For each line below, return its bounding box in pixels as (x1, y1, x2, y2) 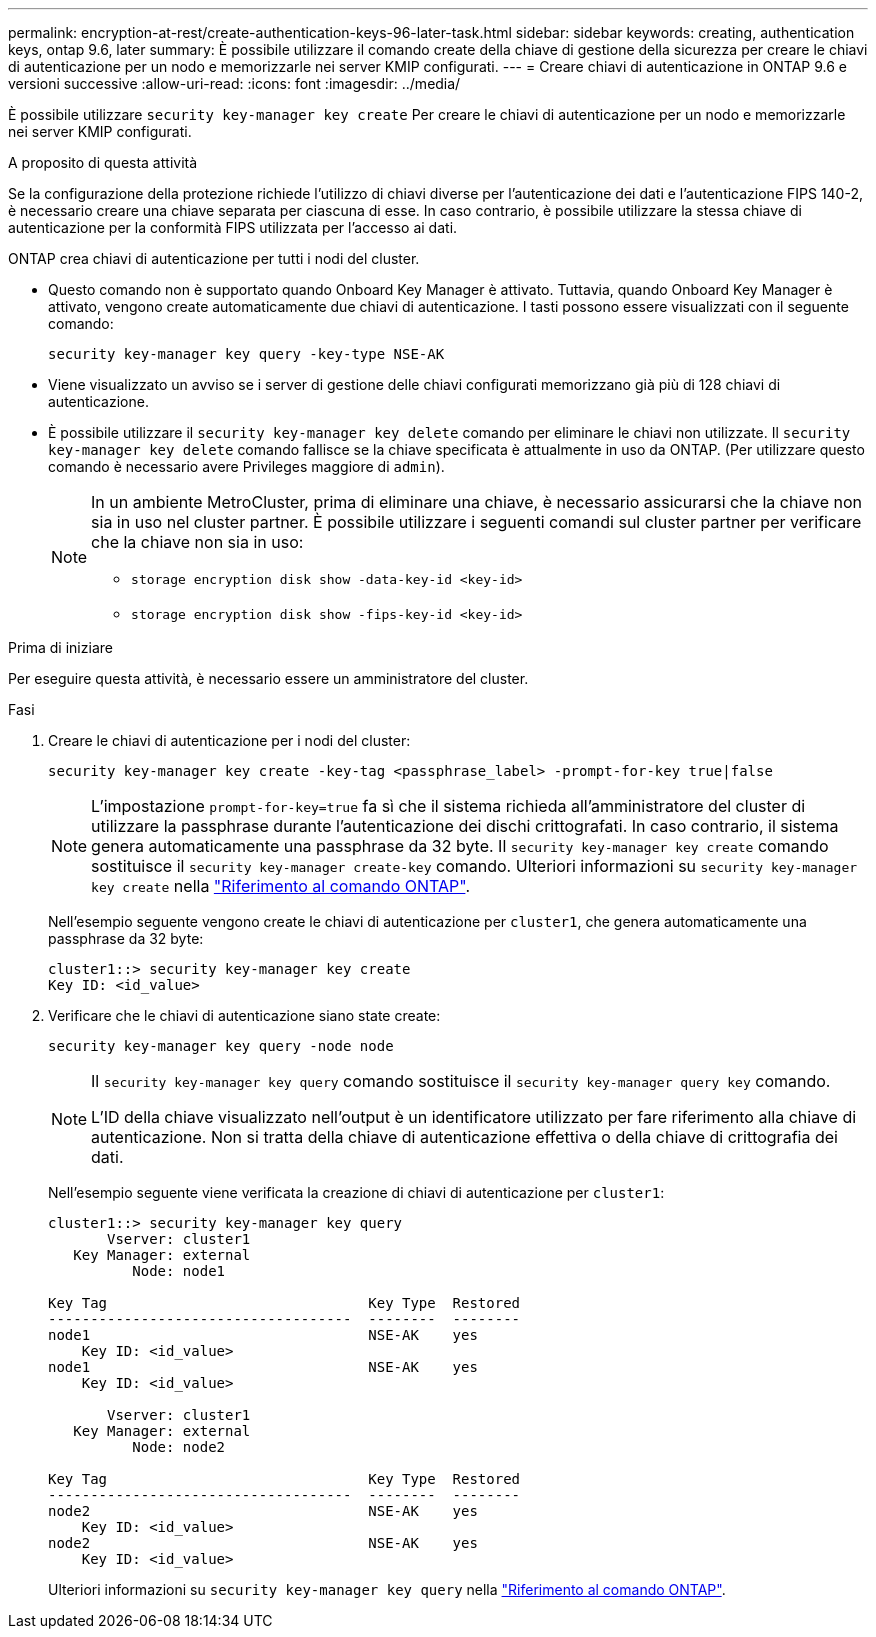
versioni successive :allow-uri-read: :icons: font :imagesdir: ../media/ (8, 75, 461, 92)
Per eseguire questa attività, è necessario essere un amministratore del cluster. (8, 670, 529, 687)
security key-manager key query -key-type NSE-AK (48, 346, 445, 362)
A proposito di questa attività (8, 154, 198, 171)
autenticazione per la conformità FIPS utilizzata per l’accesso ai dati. (8, 219, 458, 236)
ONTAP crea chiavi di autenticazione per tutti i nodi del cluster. (8, 250, 420, 267)
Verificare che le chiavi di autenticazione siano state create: (48, 1007, 441, 1024)
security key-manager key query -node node (48, 1038, 394, 1054)
